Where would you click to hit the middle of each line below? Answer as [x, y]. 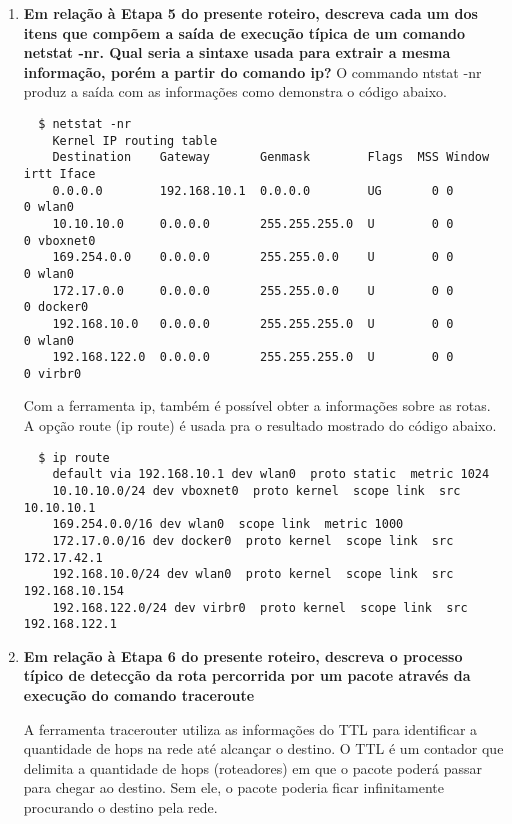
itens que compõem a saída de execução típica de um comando [244, 32]
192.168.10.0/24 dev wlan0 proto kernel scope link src [253, 574]
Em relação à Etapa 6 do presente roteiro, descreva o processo [243, 655]
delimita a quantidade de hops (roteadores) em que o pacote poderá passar [252, 767]
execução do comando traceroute [139, 695]
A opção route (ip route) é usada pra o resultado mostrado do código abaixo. [260, 425]
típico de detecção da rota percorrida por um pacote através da [247, 675]
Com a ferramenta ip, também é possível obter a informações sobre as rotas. [257, 405]
